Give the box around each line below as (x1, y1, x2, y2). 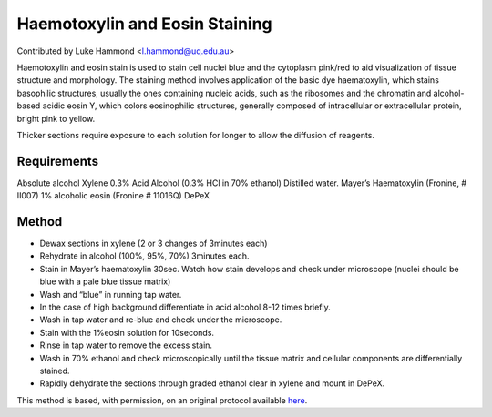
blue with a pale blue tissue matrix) (39, 276, 171, 287)
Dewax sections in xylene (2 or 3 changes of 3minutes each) (39, 238, 268, 249)
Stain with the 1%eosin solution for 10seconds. (39, 327, 214, 338)
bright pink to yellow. (16, 113, 96, 124)
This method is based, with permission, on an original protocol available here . (16, 394, 308, 405)
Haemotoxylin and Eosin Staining (16, 14, 272, 34)
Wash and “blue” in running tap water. (39, 289, 182, 300)
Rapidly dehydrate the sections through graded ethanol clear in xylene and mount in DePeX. (39, 378, 385, 389)
